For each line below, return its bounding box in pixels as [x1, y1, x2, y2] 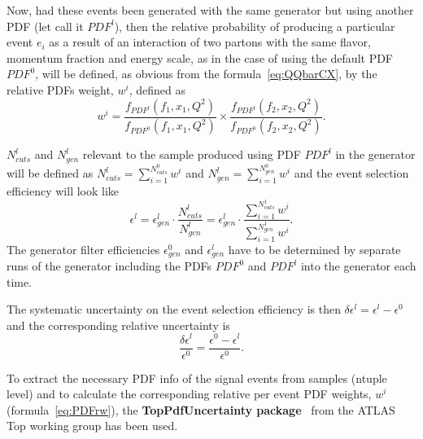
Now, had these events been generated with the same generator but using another [7, 2, 414, 18]
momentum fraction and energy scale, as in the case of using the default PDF [7, 49, 394, 66]
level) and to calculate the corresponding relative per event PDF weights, [7, 385, 372, 402]
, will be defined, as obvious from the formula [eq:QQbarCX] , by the [35, 65, 377, 82]
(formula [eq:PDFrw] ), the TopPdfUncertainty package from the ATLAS [7, 401, 395, 418]
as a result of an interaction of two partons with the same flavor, [49, 33, 371, 50]
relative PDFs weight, [7, 81, 114, 98]
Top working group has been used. [7, 417, 178, 434]
